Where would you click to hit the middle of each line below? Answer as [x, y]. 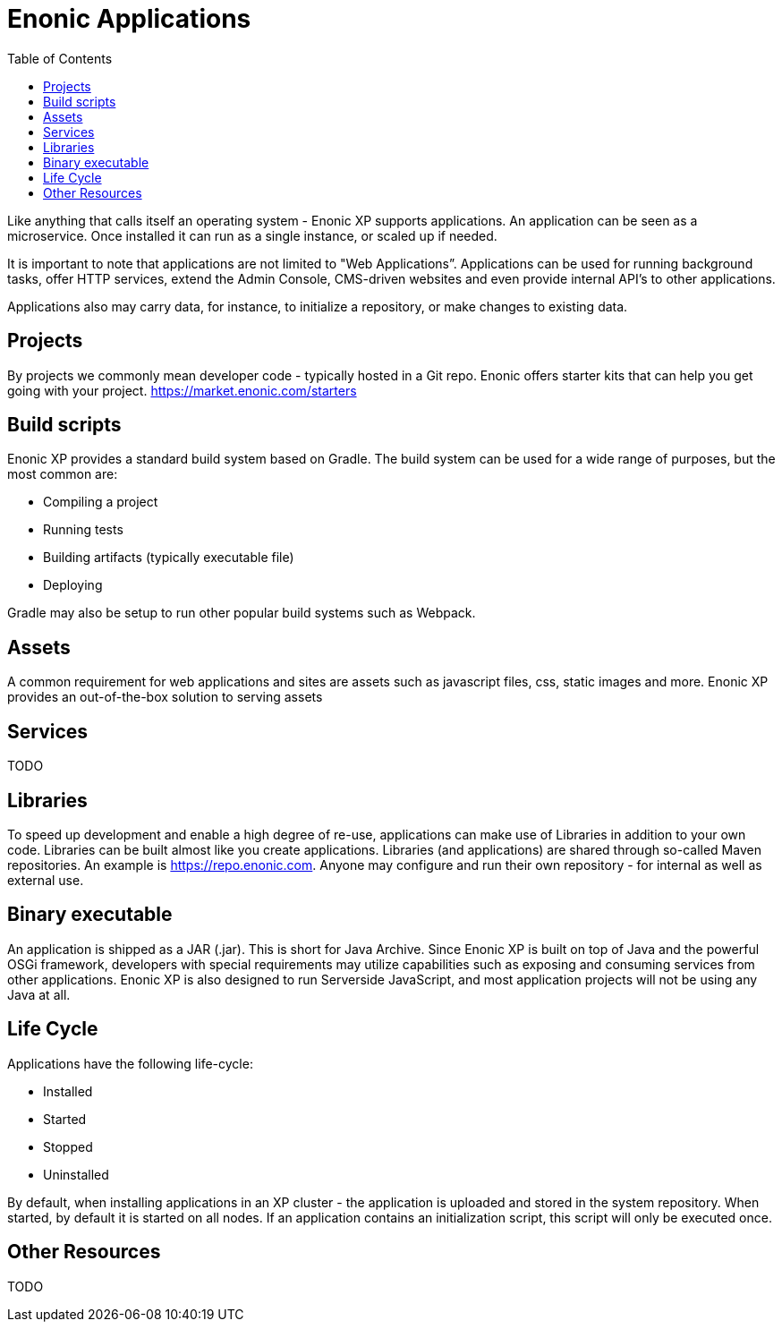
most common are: [63, 474]
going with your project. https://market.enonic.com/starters [182, 390]
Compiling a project [101, 502]
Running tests [83, 530]
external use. [46, 880]
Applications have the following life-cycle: [130, 1063]
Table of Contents [60, 58]
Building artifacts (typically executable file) [169, 558]
